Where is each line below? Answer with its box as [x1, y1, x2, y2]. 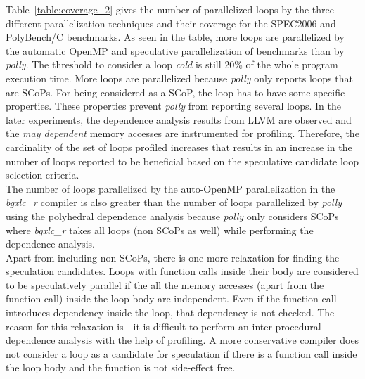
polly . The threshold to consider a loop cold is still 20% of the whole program [6, 57, 338, 72]
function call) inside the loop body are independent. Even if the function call [6, 291, 337, 306]
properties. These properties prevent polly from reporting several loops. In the [6, 98, 342, 113]
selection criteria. [6, 167, 79, 182]
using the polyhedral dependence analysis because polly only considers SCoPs [6, 208, 339, 223]
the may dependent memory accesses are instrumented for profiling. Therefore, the [6, 126, 359, 141]
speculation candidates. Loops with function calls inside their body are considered [6, 264, 359, 278]
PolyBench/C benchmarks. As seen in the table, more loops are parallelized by [6, 30, 345, 44]
